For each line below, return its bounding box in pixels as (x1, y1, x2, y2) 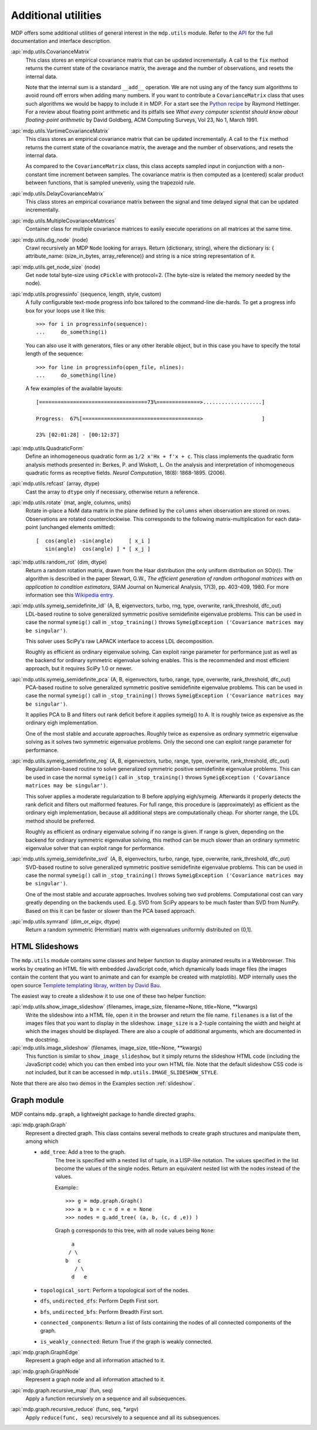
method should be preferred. (25, 817, 96, 824)
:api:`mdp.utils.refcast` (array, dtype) (11, 480, 100, 487)
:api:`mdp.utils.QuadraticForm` (11, 444, 85, 451)
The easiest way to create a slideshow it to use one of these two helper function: (11, 992, 207, 999)
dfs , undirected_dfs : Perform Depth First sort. (40, 1297, 159, 1304)
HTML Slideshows (11, 942, 79, 952)
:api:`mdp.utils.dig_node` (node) (11, 236, 88, 243)
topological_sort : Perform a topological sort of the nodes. (40, 1286, 190, 1294)
